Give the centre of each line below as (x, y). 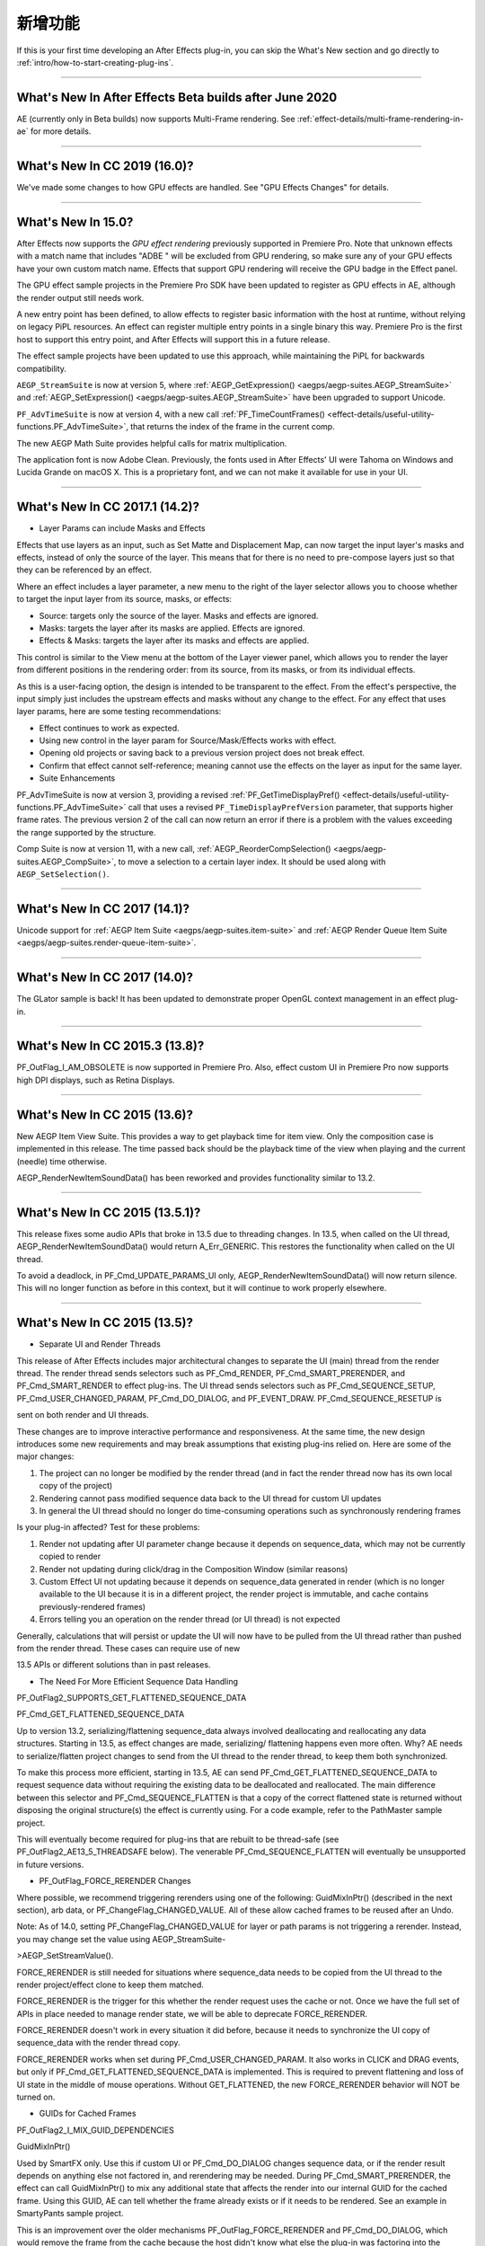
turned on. (36, 2097)
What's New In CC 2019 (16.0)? (105, 166)
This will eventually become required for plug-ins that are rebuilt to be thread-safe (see (178, 1839)
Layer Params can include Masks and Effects (122, 528)
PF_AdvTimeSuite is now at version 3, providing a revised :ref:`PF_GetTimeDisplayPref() (178, 794)
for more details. (61, 131)
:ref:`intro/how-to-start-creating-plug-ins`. (95, 62)
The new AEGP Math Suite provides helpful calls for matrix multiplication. (152, 443)
